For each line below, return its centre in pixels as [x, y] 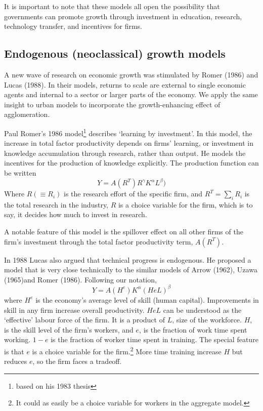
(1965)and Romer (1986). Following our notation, [80, 279]
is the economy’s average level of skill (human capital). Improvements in [147, 299]
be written [20, 172]
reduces [16, 361]
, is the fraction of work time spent [193, 329]
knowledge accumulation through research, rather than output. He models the [125, 153]
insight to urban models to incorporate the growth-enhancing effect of [112, 104]
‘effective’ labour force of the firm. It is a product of [84, 320]
